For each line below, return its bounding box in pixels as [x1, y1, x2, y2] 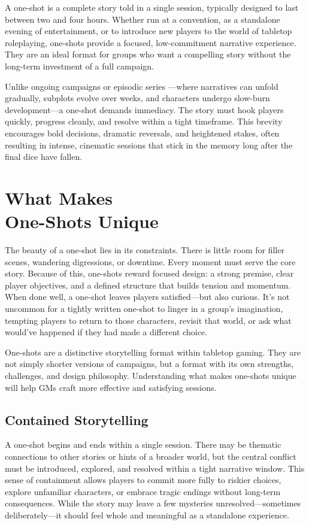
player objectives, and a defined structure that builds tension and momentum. [5, 278, 291, 291]
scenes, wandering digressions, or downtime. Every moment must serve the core [5, 255, 296, 268]
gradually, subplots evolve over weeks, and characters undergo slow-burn [5, 92, 270, 104]
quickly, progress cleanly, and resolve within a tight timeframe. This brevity [5, 115, 283, 128]
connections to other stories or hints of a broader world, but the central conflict [5, 450, 296, 462]
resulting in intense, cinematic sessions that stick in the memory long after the [5, 138, 293, 151]
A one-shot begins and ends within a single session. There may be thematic [5, 438, 281, 451]
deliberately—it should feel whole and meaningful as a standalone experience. [5, 508, 289, 521]
